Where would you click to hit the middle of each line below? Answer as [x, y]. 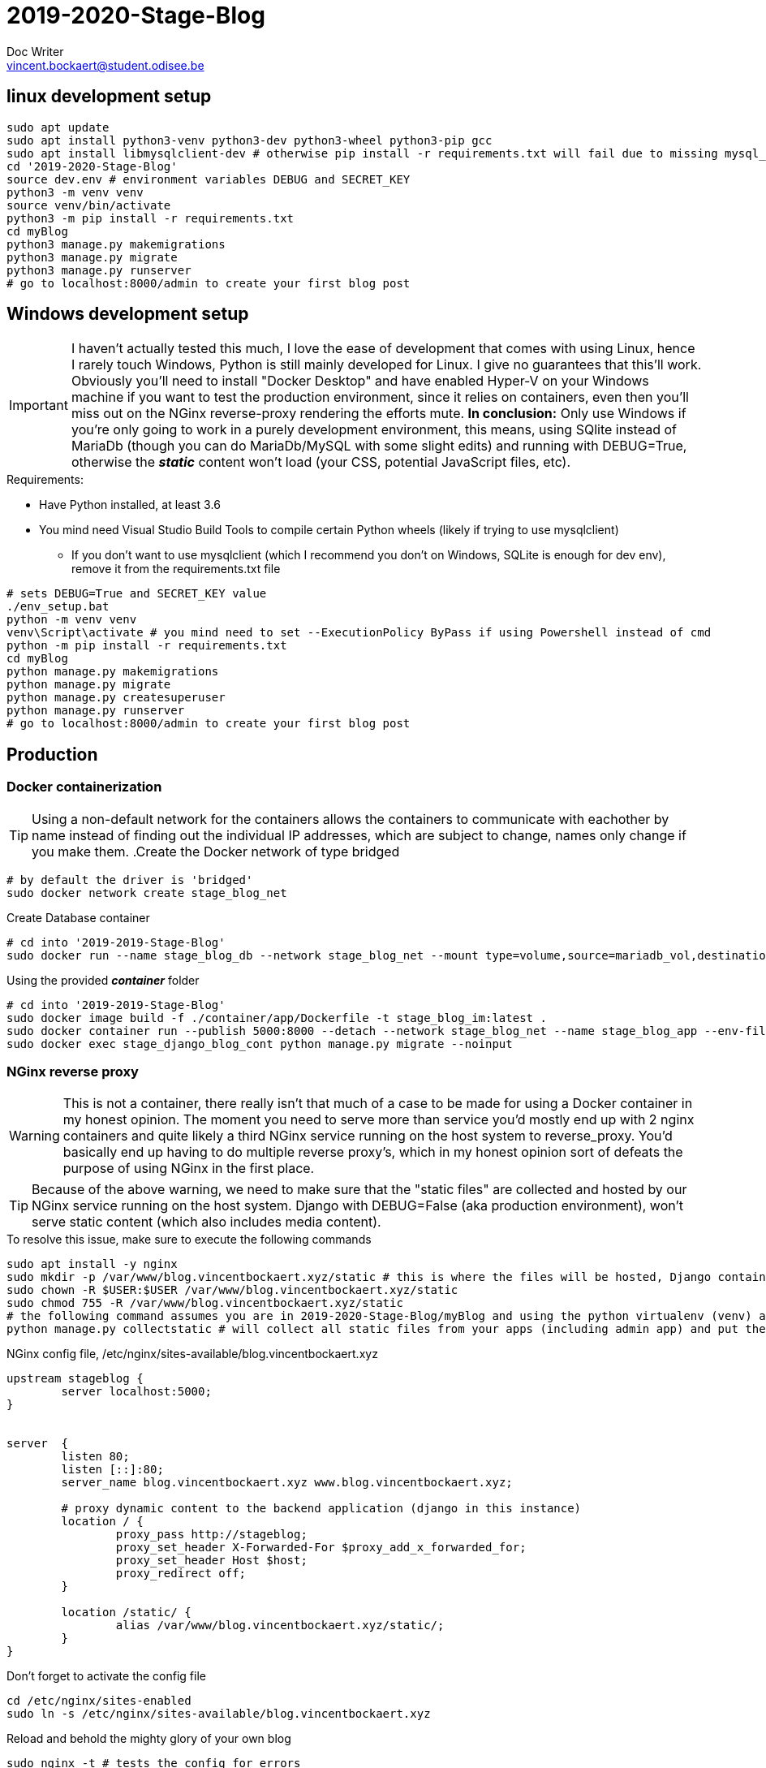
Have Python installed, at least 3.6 [130, 505]
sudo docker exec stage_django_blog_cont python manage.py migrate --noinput [260, 1044]
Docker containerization [84, 787]
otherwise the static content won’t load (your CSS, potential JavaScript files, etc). [321, 462]
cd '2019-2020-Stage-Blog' [92, 166]
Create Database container [78, 917]
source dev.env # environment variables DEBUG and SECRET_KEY [209, 179]
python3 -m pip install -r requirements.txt [151, 218]
